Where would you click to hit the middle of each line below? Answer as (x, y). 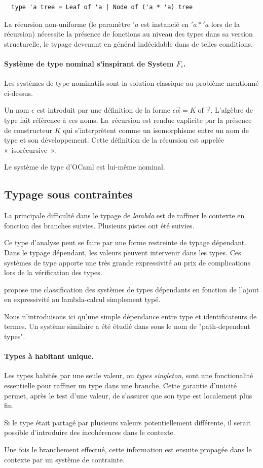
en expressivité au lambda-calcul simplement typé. (82, 299)
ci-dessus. (18, 93)
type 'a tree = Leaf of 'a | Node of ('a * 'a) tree (102, 7)
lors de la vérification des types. (53, 272)
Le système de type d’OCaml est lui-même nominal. (85, 167)
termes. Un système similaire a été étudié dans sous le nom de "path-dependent (127, 326)
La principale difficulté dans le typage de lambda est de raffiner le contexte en (124, 215)
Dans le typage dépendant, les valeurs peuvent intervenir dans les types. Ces (123, 252)
